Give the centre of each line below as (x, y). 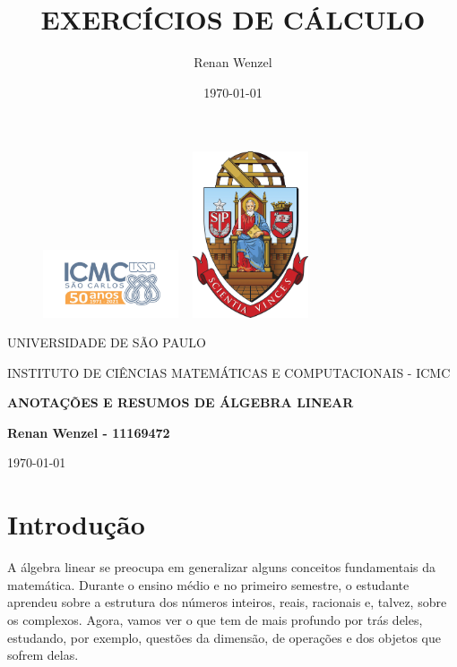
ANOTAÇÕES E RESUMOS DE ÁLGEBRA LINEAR (181, 402)
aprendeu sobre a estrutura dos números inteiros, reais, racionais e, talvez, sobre (227, 602)
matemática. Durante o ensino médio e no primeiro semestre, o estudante (208, 584)
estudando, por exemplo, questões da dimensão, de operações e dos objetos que (224, 637)
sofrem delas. (43, 655)
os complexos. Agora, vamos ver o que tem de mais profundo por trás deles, (215, 619)
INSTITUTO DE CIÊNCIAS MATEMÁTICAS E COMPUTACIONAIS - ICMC (229, 372)
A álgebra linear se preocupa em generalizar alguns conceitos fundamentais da (222, 567)
